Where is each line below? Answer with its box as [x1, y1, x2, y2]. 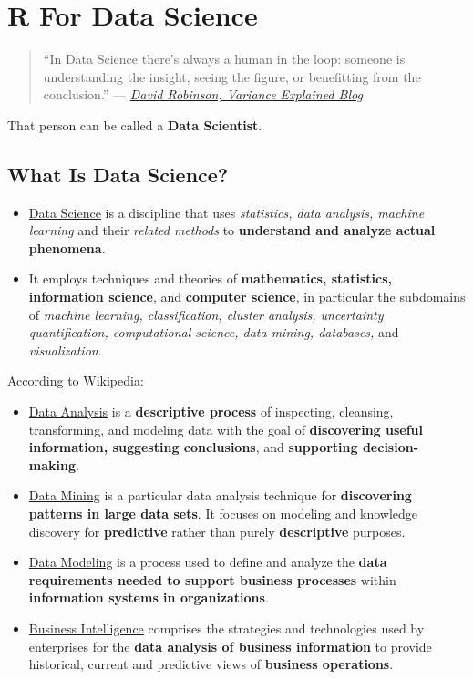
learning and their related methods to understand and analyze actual [28, 221, 436, 240]
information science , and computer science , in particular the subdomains [28, 287, 466, 306]
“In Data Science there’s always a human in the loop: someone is [43, 49, 406, 68]
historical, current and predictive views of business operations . [28, 654, 394, 674]
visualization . [28, 340, 102, 359]
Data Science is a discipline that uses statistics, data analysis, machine [28, 202, 425, 221]
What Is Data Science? [7, 159, 229, 188]
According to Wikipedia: [7, 371, 144, 390]
